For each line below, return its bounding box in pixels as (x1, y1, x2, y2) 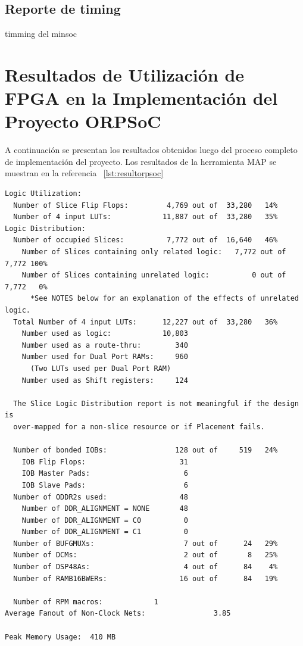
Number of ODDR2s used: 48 (13, 492, 188, 501)
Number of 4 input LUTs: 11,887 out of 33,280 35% (13, 213, 278, 221)
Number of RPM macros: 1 (13, 597, 158, 606)
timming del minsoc (5, 27, 77, 40)
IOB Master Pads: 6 (21, 469, 188, 478)
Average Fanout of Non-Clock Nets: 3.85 (5, 609, 231, 618)
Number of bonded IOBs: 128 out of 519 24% (13, 446, 278, 455)
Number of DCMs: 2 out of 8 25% (13, 551, 278, 560)
